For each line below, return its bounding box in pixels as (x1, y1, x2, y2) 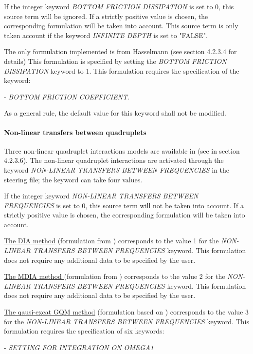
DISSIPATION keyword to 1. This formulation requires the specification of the (4, 65, 239, 76)
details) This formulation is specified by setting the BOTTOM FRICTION (4, 56, 227, 66)
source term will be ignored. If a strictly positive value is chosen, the (4, 11, 208, 21)
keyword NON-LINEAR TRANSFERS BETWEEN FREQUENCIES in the (4, 164, 230, 175)
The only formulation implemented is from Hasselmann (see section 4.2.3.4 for (4, 46, 237, 57)
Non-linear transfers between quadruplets (4, 127, 146, 137)
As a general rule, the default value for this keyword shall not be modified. (4, 108, 226, 118)
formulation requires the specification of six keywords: (4, 326, 164, 336)
